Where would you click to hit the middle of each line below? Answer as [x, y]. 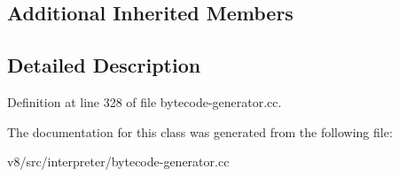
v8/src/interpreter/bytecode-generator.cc [118, 162]
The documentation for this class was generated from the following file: [200, 131]
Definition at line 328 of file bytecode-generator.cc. [145, 101]
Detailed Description [104, 65]
